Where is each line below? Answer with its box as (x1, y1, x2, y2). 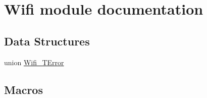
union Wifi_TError (4, 57, 64, 67)
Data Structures (4, 33, 90, 48)
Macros (4, 81, 43, 97)
